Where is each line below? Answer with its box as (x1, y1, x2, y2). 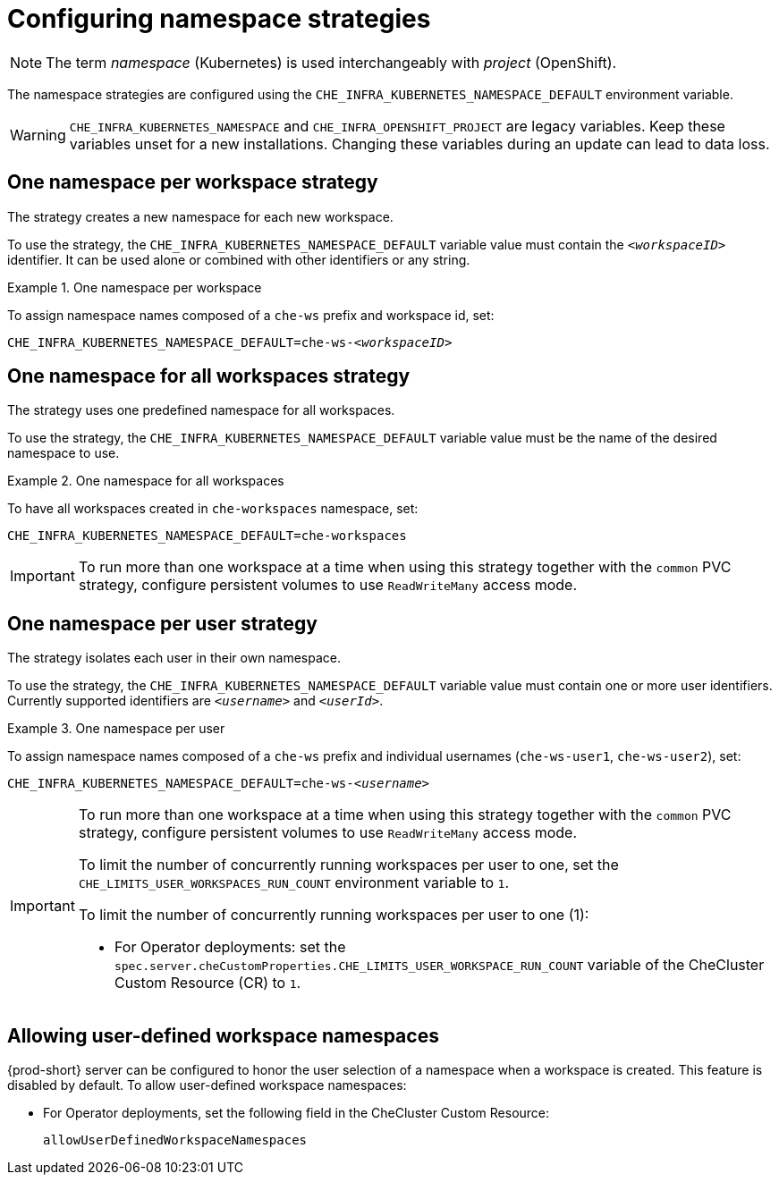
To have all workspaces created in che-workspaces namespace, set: (7, 501, 419, 517)
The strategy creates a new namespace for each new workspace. (7, 208, 394, 224)
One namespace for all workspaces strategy (7, 365, 411, 388)
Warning (10, 125, 66, 144)
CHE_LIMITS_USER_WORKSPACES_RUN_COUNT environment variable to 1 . (78, 874, 510, 892)
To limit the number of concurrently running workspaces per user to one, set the (78, 856, 619, 874)
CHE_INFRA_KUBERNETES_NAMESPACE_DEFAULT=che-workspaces (7, 528, 407, 544)
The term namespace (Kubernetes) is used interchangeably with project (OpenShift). (46, 53, 617, 72)
